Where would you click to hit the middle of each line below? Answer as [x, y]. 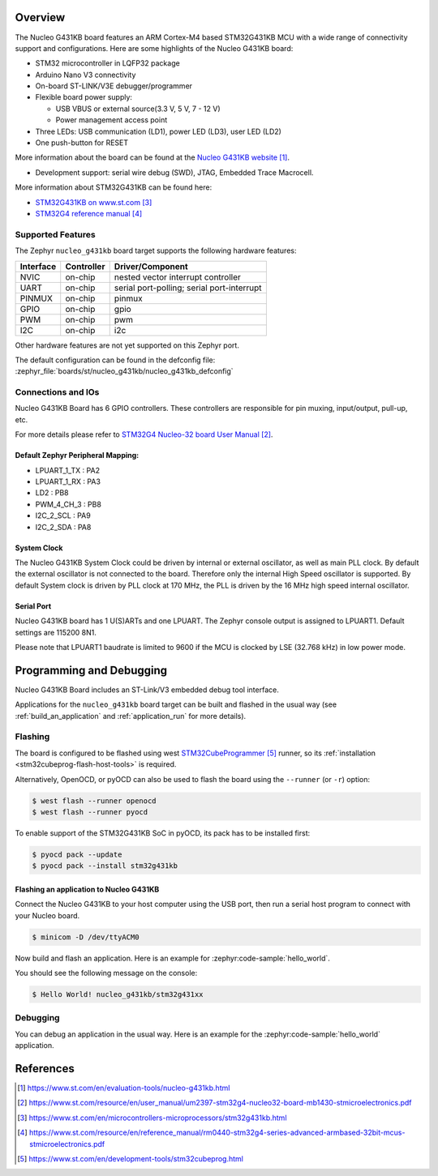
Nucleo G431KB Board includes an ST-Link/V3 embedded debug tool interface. [147, 690]
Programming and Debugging [91, 670]
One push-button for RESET [82, 143]
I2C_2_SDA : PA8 [63, 527]
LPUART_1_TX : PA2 [68, 470]
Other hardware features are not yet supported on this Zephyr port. [127, 345]
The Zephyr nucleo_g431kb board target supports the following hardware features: [156, 250]
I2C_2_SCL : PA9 [63, 515]
